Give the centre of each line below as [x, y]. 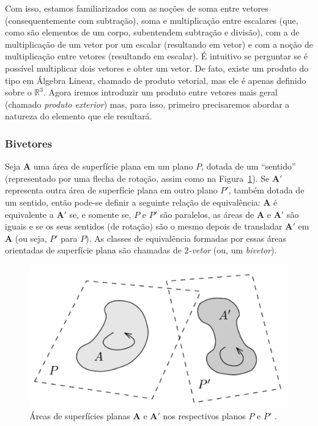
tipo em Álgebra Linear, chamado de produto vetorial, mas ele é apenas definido [156, 80]
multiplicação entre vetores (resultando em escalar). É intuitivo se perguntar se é [157, 56]
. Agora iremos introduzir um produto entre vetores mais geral [160, 92]
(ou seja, [31, 238]
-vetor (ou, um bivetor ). [233, 250]
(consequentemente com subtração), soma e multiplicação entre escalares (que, [152, 20]
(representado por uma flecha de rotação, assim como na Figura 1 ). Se [137, 178]
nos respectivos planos [204, 416]
